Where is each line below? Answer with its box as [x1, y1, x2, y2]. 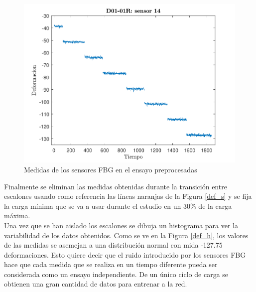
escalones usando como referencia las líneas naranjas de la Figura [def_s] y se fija [4, 191, 252, 201]
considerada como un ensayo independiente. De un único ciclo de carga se [4, 269, 229, 279]
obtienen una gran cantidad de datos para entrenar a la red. [4, 279, 187, 289]
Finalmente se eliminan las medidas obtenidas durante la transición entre [4, 181, 227, 191]
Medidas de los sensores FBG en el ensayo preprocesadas [24, 164, 197, 174]
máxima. [4, 210, 30, 221]
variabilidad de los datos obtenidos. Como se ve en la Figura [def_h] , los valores [4, 230, 249, 240]
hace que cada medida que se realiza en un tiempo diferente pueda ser [4, 259, 218, 270]
